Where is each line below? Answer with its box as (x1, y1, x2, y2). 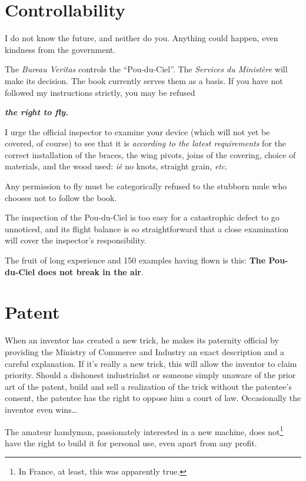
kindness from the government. (5, 43, 116, 55)
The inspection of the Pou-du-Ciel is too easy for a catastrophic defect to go (5, 211, 280, 223)
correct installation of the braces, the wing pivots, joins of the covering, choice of (5, 148, 296, 161)
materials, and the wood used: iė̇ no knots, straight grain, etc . (5, 160, 228, 172)
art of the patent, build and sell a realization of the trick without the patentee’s (5, 380, 292, 392)
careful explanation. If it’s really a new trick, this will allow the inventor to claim (5, 357, 297, 369)
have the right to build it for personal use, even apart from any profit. (5, 436, 257, 449)
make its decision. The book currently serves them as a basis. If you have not (5, 74, 283, 86)
